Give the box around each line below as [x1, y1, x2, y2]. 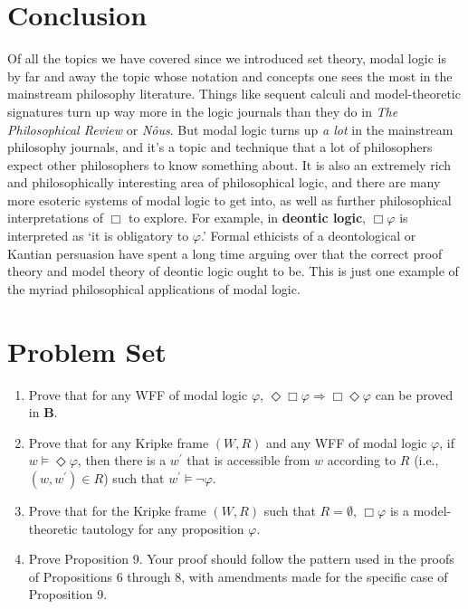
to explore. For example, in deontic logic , [128, 208, 366, 227]
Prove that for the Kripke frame [28, 500, 206, 519]
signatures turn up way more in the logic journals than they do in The [7, 101, 398, 120]
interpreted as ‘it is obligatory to [7, 226, 189, 245]
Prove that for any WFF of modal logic [28, 385, 248, 404]
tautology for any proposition [81, 519, 244, 538]
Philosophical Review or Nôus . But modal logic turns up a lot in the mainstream [7, 119, 454, 138]
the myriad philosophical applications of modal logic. [7, 279, 301, 298]
